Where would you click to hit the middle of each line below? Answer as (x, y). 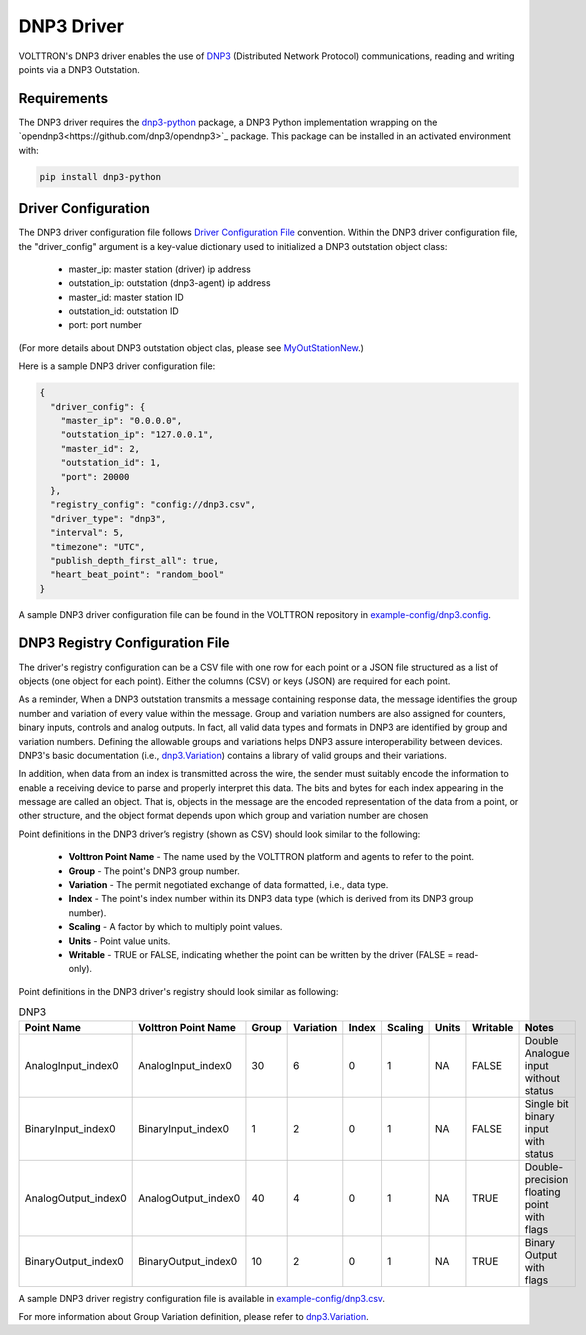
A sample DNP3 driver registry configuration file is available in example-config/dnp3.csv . (201, 1298)
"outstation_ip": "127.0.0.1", (137, 434)
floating (542, 1192)
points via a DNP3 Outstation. (79, 69)
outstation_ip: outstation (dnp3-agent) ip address (169, 283)
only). (80, 969)
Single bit (546, 1103)
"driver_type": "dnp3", (108, 518)
